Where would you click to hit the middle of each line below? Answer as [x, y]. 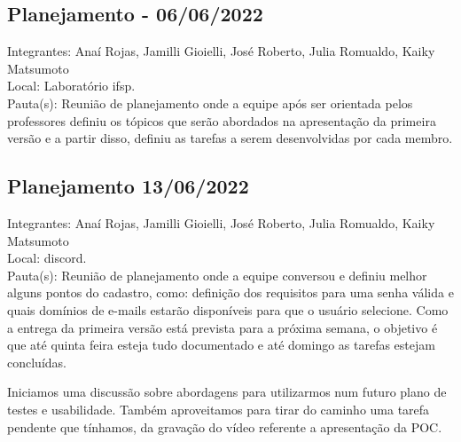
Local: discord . [47, 258]
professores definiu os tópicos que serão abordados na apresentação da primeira [222, 120]
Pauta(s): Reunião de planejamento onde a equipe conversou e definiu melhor [217, 275]
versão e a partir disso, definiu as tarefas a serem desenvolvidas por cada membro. [230, 138]
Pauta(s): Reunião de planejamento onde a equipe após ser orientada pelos [210, 103]
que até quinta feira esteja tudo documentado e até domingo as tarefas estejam [221, 345]
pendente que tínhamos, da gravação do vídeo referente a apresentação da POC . [225, 426]
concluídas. [37, 362]
